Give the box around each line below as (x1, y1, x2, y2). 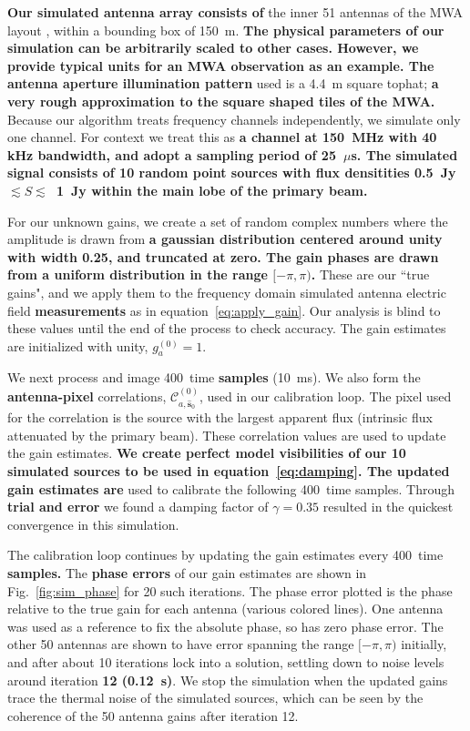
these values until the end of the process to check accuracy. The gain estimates (7, 319, 446, 338)
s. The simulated (351, 145, 458, 164)
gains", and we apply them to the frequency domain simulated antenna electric (7, 282, 446, 301)
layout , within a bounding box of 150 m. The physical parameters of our (7, 20, 444, 39)
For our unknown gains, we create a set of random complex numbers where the (7, 211, 448, 230)
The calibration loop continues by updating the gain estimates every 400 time (7, 545, 444, 564)
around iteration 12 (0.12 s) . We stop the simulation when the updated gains (7, 670, 448, 689)
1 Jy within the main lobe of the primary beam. (56, 180, 368, 199)
